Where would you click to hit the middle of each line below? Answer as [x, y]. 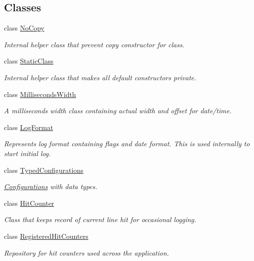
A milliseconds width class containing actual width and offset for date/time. [118, 111]
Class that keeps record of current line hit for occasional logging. [100, 219]
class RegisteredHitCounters [46, 236]
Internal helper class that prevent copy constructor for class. [94, 44]
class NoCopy [24, 28]
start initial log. [28, 153]
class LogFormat [29, 127]
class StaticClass [29, 61]
